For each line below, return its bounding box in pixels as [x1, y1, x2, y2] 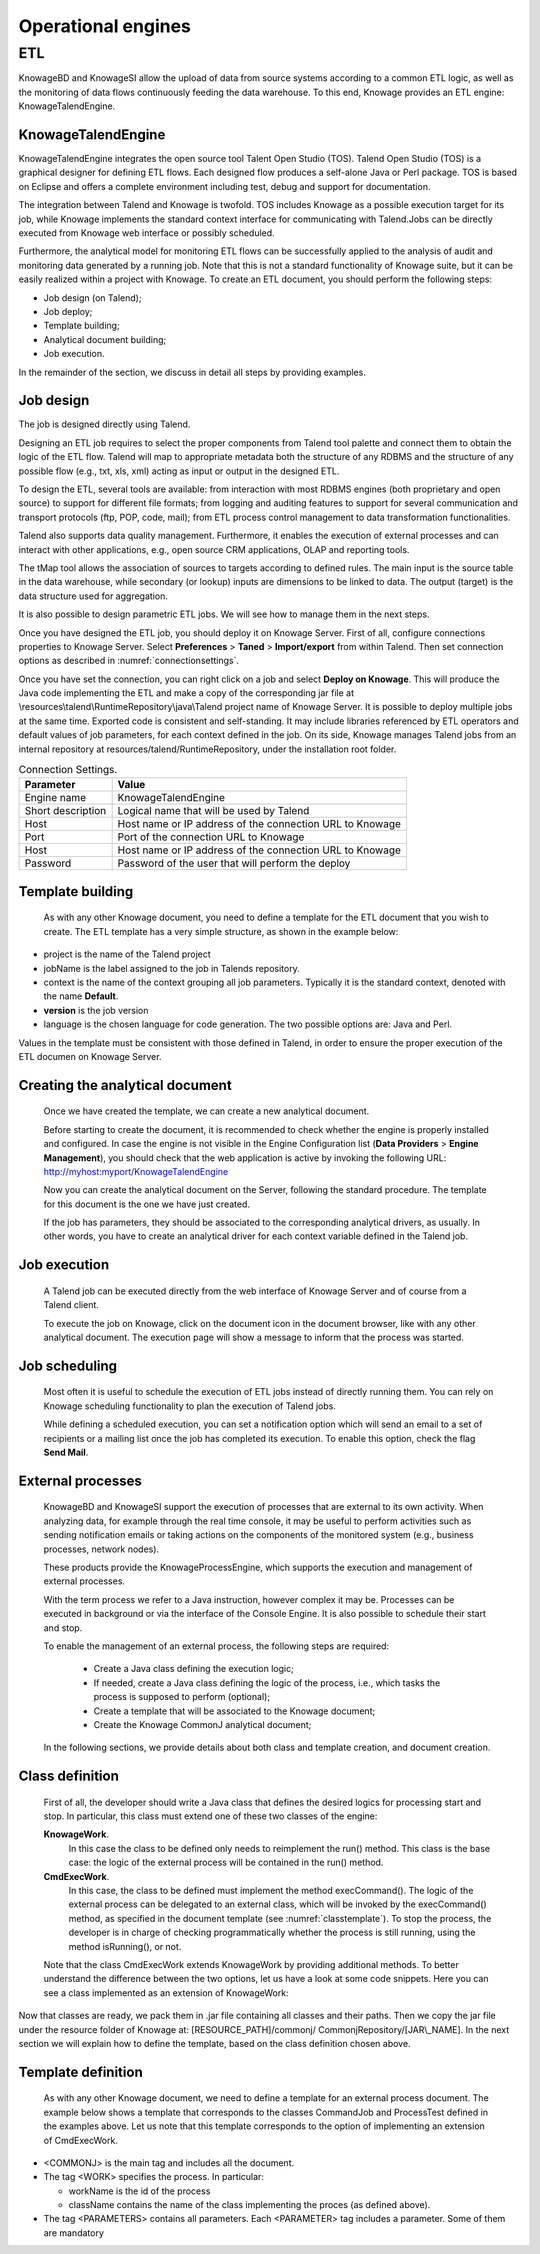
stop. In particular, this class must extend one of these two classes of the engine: [43, 1810, 378, 1822]
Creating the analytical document [18, 1076, 232, 1094]
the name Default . [43, 990, 119, 1002]
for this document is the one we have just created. [43, 1198, 250, 1210]
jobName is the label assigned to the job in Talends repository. [43, 962, 300, 974]
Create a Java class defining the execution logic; [93, 1663, 294, 1675]
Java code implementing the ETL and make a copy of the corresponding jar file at [18, 687, 355, 699]
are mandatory [43, 2226, 105, 2239]
